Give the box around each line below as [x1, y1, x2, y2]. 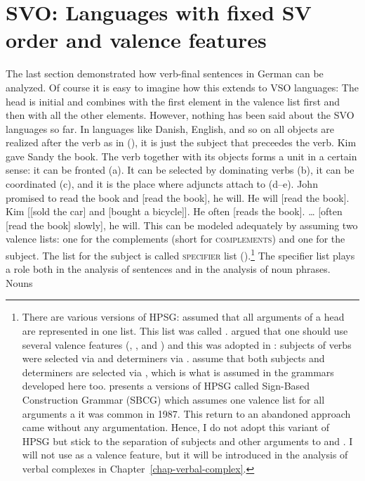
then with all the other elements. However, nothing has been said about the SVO [6, 108, 354, 122]
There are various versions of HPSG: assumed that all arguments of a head [22, 309, 345, 324]
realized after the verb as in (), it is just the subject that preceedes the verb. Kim [6, 135, 357, 150]
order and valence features [6, 25, 267, 54]
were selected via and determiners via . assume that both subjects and [22, 351, 325, 366]
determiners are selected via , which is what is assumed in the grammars [22, 364, 334, 379]
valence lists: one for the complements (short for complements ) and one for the [6, 231, 345, 246]
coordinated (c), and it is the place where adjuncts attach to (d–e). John [6, 177, 318, 191]
